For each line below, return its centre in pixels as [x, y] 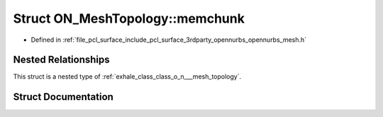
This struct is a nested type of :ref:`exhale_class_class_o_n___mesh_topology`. [127, 77]
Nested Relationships [61, 60]
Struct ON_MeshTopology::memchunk [129, 18]
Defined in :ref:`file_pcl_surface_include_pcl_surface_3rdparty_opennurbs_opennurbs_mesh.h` [169, 40]
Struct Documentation [63, 97]
